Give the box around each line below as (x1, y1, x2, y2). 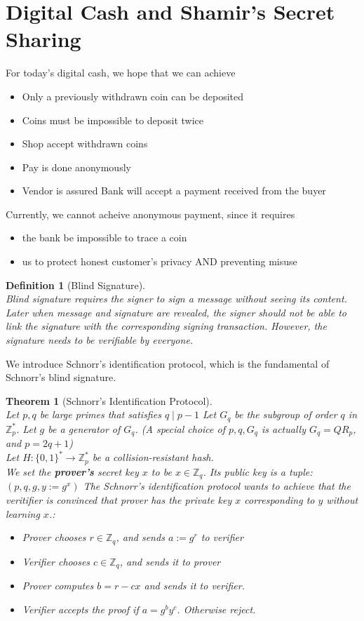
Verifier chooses (22, 554, 90, 568)
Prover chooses (22, 530, 86, 545)
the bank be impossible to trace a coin (22, 230, 187, 245)
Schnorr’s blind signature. (6, 370, 116, 385)
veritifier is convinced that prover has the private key (6, 492, 232, 507)
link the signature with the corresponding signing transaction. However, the (6, 319, 327, 333)
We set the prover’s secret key (6, 464, 139, 479)
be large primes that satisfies (39, 407, 161, 422)
